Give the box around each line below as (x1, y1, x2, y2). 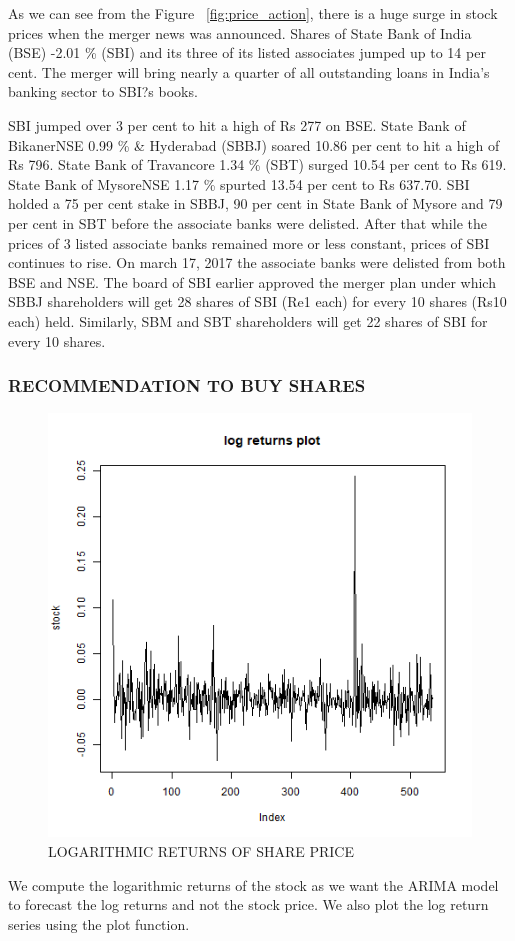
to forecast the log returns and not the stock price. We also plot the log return (8, 894, 489, 915)
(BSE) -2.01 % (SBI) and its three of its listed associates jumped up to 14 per (8, 42, 486, 63)
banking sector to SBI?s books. (8, 81, 198, 102)
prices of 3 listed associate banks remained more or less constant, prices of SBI (8, 232, 490, 253)
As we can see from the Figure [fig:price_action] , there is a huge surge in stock (8, 3, 498, 23)
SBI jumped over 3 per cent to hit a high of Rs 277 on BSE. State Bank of (8, 114, 466, 135)
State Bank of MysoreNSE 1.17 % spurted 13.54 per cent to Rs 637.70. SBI (8, 173, 470, 194)
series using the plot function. (8, 913, 190, 934)
